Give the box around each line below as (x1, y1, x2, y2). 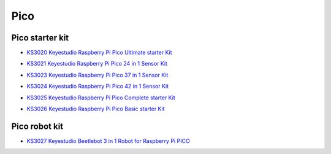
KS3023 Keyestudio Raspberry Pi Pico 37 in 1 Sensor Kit (26, 71, 169, 79)
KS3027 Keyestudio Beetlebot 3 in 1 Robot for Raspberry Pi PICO (26, 137, 190, 144)
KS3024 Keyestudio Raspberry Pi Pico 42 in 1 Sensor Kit (26, 83, 169, 90)
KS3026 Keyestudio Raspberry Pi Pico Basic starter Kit (26, 105, 165, 113)
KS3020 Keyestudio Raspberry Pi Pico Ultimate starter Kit (26, 49, 172, 56)
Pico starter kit (11, 33, 69, 43)
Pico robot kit (11, 121, 64, 131)
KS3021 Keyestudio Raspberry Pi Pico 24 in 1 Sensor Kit (26, 60, 168, 67)
